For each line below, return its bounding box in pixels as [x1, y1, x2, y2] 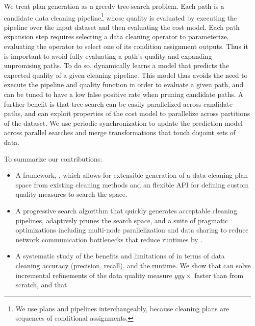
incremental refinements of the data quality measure [15, 270, 172, 280]
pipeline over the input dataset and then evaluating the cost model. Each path [4, 22, 240, 32]
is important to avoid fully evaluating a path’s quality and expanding [4, 50, 212, 61]
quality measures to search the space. [15, 189, 127, 199]
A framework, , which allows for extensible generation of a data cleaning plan [15, 170, 248, 180]
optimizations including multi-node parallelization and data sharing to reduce [15, 225, 249, 235]
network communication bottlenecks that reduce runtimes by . [15, 234, 203, 244]
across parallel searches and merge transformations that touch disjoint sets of [4, 127, 236, 138]
